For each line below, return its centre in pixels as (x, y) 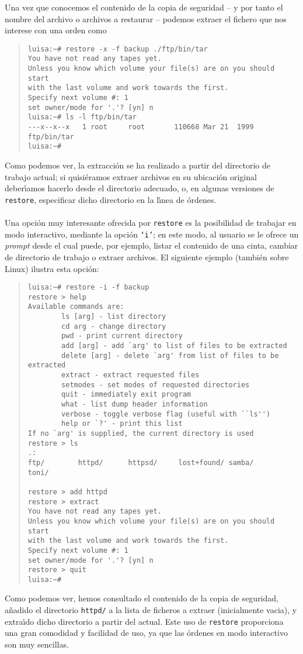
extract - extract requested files (130, 375)
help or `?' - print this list (122, 424)
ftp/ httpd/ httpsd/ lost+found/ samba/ (141, 462)
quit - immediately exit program (126, 395)
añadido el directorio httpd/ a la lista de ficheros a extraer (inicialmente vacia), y (151, 610)
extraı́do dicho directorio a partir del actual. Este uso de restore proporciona (144, 621)
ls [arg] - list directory (114, 317)
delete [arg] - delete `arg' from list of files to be (170, 355)
